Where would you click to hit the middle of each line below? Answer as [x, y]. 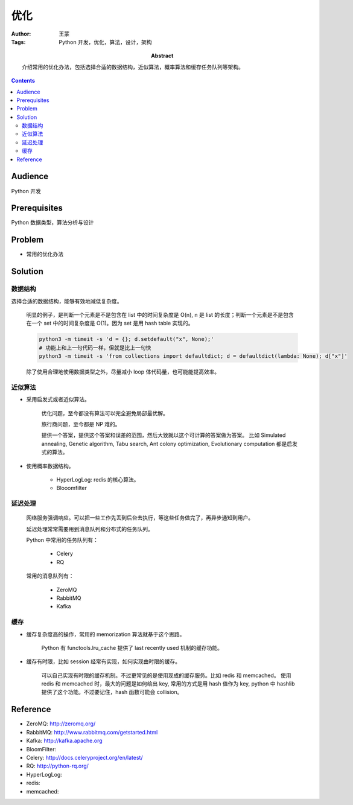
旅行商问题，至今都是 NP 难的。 [81, 424]
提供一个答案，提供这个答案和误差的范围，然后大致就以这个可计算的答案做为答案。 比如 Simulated [164, 435]
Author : [21, 34]
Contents [23, 81]
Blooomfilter [72, 488]
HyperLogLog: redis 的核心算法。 [98, 479]
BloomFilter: [41, 749]
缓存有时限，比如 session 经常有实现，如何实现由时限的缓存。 [103, 661]
